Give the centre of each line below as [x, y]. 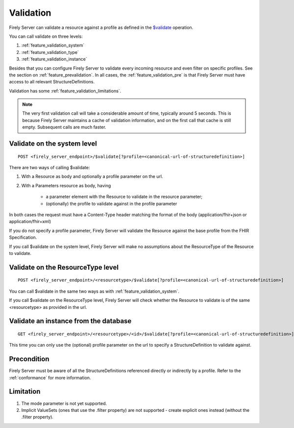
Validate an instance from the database [70, 321]
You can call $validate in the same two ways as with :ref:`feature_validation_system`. [94, 291]
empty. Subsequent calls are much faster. [64, 127]
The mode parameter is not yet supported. [64, 403]
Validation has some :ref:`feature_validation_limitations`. [65, 91]
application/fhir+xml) [30, 222]
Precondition [29, 359]
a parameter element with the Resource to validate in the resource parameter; [124, 197]
